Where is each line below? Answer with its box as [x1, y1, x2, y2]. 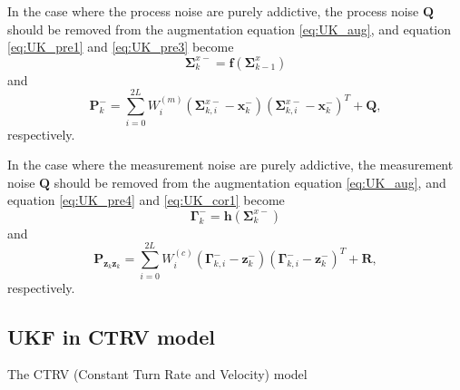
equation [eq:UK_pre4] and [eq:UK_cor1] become [7, 190, 285, 210]
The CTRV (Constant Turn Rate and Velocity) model [7, 365, 308, 384]
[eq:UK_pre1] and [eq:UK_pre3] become [7, 37, 234, 56]
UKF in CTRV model [7, 322, 215, 350]
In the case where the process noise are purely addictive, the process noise [7, 2, 419, 20]
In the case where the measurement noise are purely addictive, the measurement [7, 155, 454, 174]
